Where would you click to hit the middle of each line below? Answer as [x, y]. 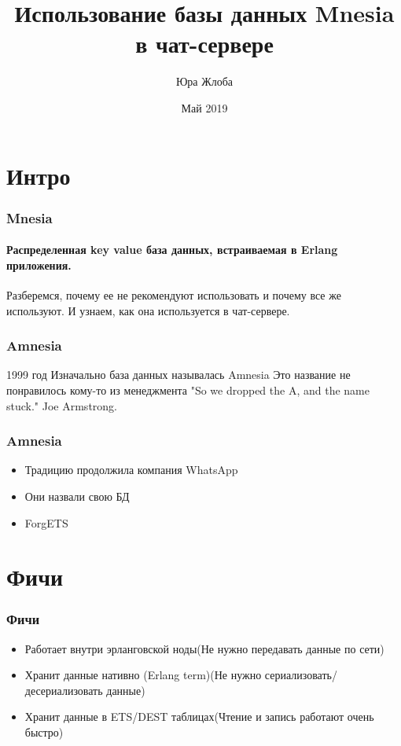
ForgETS [46, 522]
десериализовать [64, 690]
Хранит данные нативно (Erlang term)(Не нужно [143, 675]
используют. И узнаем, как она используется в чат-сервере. [148, 310]
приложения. [39, 265]
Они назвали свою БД [77, 496]
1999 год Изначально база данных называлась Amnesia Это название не [178, 375]
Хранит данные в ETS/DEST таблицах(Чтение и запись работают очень [199, 717]
